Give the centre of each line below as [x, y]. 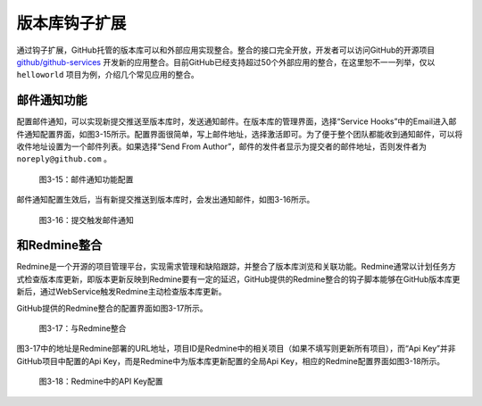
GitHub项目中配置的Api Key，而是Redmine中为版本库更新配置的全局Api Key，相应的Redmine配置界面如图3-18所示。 [231, 360]
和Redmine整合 [59, 245]
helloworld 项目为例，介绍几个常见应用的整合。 [108, 75]
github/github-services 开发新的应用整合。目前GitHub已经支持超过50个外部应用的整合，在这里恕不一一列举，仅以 [226, 62]
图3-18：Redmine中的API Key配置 [101, 381]
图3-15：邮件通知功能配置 [86, 179]
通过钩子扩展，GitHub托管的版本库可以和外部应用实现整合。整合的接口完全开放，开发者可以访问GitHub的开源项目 [226, 50]
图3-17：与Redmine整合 [83, 328]
